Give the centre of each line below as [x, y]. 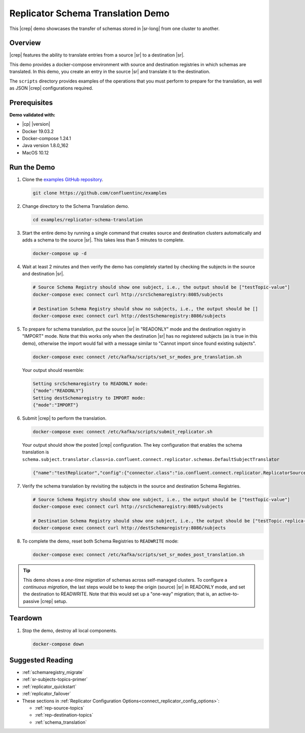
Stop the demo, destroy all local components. [70, 630]
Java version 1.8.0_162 [45, 146]
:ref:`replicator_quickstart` [49, 686]
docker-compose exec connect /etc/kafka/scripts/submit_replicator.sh [123, 431]
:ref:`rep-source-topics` [60, 708]
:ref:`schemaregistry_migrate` [53, 672]
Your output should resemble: [53, 370]
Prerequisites [31, 103]
